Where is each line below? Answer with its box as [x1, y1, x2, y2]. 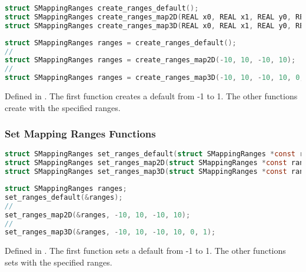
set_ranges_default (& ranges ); [5, 193, 123, 202]
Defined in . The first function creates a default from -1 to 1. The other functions [5, 90, 298, 102]
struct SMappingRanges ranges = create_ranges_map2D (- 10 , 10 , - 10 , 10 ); [5, 56, 296, 65]
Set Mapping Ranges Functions [5, 126, 156, 141]
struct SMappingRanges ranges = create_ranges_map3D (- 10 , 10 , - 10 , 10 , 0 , [5, 73, 304, 82]
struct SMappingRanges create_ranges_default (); [5, 4, 199, 12]
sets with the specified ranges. [5, 256, 112, 268]
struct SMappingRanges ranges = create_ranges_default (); [5, 38, 237, 47]
